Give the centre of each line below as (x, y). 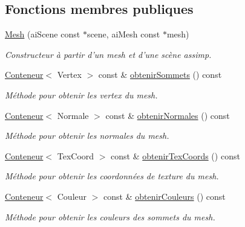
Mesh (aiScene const (43, 34)
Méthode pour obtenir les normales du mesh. (87, 136)
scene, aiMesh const (123, 34)
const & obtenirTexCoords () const (175, 155)
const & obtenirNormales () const (168, 115)
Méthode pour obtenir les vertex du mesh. (81, 94)
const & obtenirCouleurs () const (165, 196)
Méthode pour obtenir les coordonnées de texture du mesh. (112, 176)
